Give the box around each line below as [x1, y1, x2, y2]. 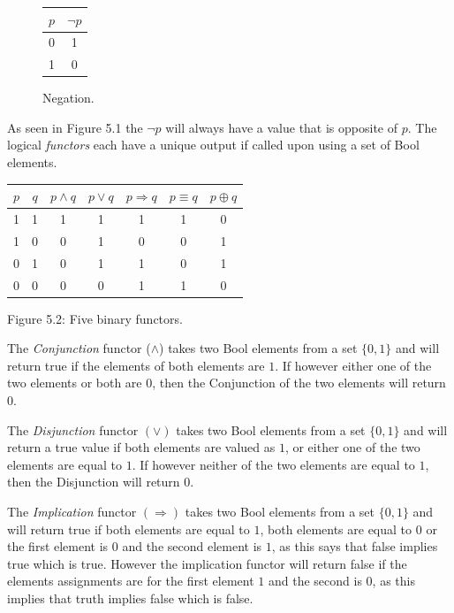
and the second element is [122, 537, 262, 556]
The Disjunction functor [7, 420, 139, 439]
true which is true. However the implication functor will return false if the [7, 554, 407, 572]
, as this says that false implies [271, 537, 438, 556]
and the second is [268, 571, 362, 590]
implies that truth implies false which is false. [7, 588, 253, 607]
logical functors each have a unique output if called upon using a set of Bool [7, 135, 420, 154]
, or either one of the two [284, 438, 420, 456]
